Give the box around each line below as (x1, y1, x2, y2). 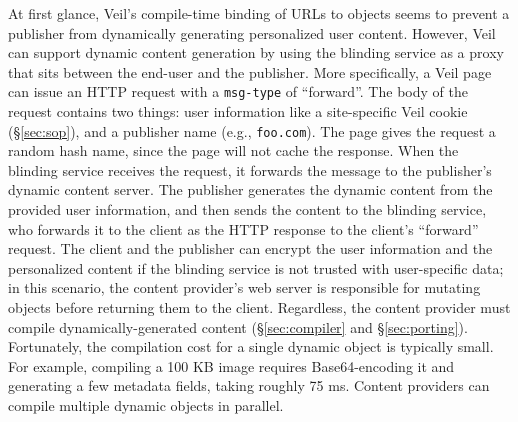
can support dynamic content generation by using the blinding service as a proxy (8, 42, 504, 63)
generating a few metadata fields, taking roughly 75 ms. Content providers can (8, 375, 490, 396)
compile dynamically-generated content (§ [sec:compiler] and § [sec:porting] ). (8, 316, 468, 337)
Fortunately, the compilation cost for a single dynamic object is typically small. (8, 336, 494, 357)
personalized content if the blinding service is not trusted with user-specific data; (8, 257, 504, 278)
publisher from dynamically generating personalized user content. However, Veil (8, 22, 496, 43)
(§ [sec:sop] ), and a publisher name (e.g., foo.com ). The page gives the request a (8, 120, 496, 141)
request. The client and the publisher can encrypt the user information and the (8, 238, 493, 259)
